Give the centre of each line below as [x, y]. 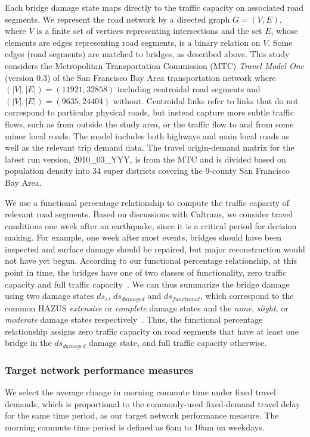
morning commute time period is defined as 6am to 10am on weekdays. [135, 427]
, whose [284, 31]
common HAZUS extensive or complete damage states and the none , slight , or [147, 308]
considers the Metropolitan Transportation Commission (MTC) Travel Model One [154, 65]
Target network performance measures [99, 369]
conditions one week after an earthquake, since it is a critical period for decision [151, 225]
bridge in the [28, 343]
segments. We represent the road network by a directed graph [117, 19]
